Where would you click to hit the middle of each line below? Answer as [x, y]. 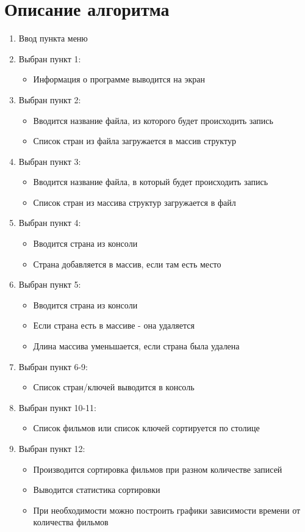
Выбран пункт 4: [50, 223]
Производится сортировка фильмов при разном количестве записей [158, 469]
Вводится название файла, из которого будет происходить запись [153, 120]
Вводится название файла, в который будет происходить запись [151, 182]
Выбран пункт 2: [50, 99]
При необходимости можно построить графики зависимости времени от [167, 510]
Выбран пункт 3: [50, 161]
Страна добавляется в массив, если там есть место [127, 264]
